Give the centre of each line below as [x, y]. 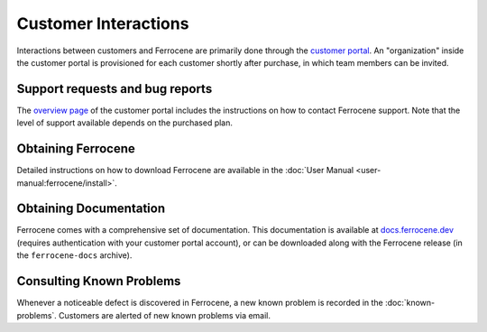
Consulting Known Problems [99, 281]
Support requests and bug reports [115, 89]
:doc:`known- [410, 303]
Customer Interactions [103, 23]
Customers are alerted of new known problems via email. [165, 315]
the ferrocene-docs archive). [74, 255]
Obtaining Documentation [91, 209]
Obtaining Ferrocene [76, 149]
